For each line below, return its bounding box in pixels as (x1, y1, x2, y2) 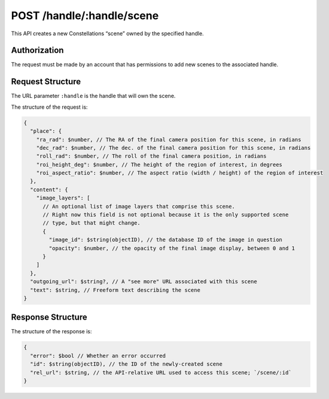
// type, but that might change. (42, 220, 141, 226)
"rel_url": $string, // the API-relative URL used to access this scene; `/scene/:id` (30, 369, 293, 376)
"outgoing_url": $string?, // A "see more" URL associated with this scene (30, 278, 257, 285)
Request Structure (11, 76, 81, 87)
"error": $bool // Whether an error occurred (30, 352, 166, 359)
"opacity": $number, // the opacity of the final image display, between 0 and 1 (48, 245, 296, 251)
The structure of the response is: (11, 328, 92, 335)
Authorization (11, 45, 64, 56)
